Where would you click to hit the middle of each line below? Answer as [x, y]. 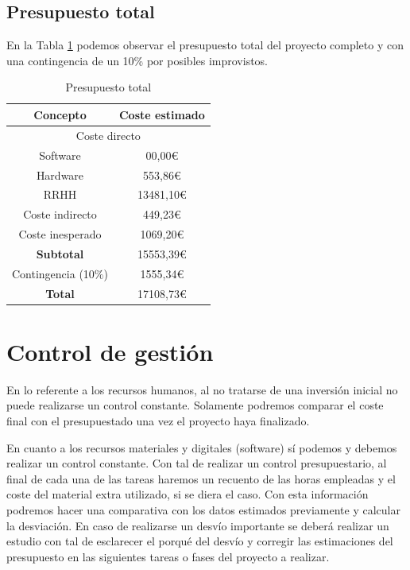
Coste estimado [162, 114]
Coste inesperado [60, 234]
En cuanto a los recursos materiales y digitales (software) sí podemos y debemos [202, 447]
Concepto [60, 114]
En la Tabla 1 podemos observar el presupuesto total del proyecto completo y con [205, 45]
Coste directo [108, 135]
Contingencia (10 [53, 273]
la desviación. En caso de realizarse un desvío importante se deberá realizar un [198, 525]
